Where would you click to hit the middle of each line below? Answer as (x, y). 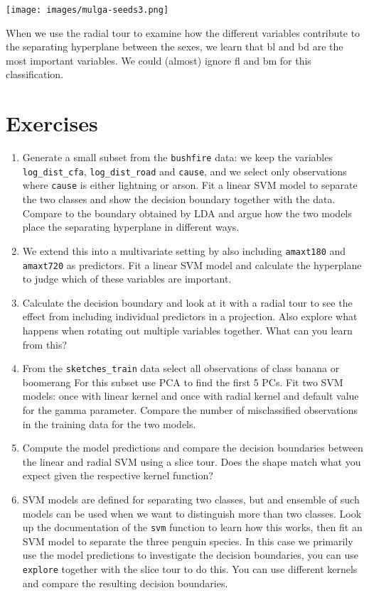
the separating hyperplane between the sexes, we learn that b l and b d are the (175, 47)
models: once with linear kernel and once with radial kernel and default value (191, 396)
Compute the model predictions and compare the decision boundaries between (193, 448)
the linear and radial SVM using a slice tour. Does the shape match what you (192, 461)
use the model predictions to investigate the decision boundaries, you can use (191, 555)
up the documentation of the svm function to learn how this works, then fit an (192, 527)
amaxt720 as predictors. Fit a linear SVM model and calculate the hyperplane (192, 264)
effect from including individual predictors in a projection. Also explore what (190, 316)
